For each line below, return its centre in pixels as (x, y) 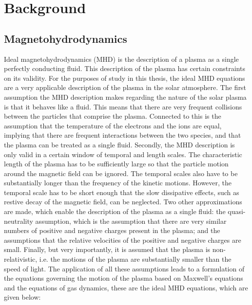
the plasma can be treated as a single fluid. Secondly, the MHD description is (119, 144)
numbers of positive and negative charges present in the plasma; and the (112, 230)
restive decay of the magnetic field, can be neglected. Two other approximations (123, 202)
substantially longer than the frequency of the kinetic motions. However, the (118, 183)
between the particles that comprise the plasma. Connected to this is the (113, 116)
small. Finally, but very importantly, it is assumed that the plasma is (107, 249)
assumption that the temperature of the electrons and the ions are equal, (113, 125)
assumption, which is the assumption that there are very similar (131, 221)
